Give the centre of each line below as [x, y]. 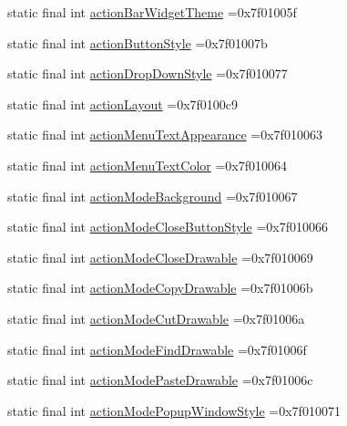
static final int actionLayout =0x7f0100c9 [123, 104]
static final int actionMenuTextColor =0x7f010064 [147, 165]
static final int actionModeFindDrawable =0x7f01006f [157, 349]
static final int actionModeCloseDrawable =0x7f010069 [160, 257]
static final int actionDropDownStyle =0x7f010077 [148, 73]
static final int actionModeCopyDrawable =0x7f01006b [160, 288]
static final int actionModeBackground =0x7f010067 [153, 196]
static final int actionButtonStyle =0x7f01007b [138, 42]
